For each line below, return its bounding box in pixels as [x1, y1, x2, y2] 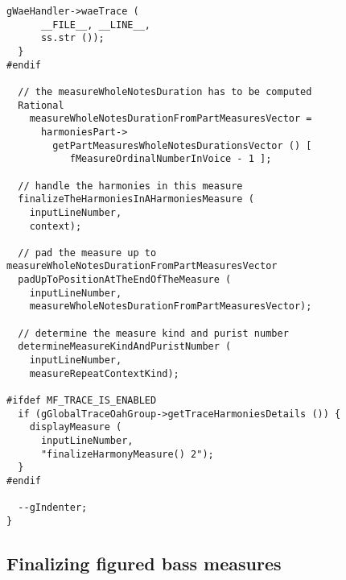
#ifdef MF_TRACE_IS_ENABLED [6, 395, 157, 407]
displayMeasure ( [29, 421, 122, 433]
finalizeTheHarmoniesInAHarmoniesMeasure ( [18, 193, 254, 205]
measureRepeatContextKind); [29, 367, 179, 379]
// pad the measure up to [18, 246, 157, 259]
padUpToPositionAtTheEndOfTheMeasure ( [18, 274, 232, 286]
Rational [18, 99, 64, 111]
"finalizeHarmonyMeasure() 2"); [40, 448, 214, 460]
